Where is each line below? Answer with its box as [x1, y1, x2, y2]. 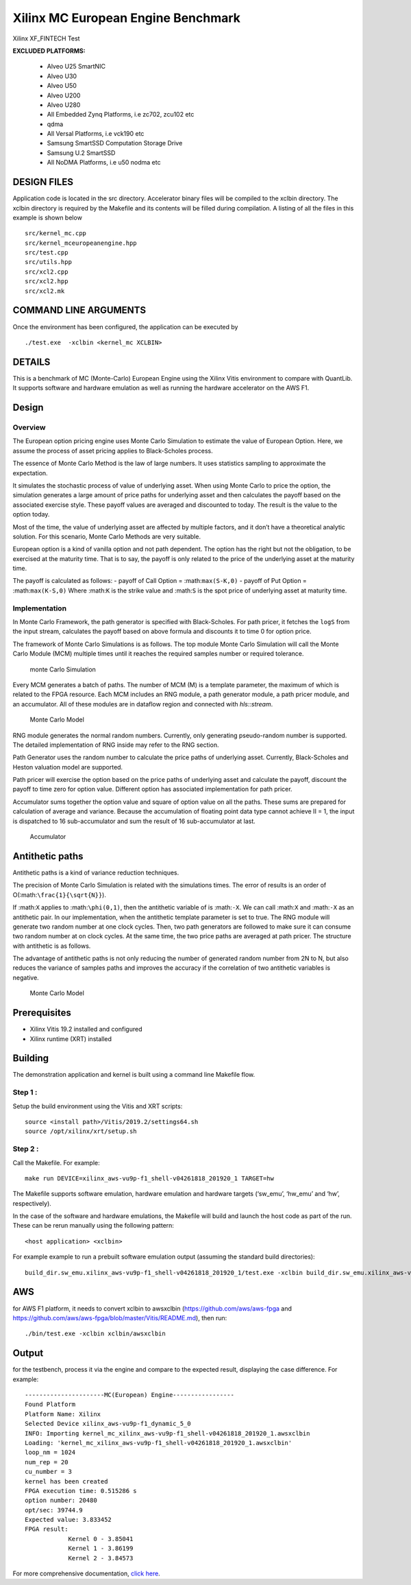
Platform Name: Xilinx [25, 1410, 101, 1418]
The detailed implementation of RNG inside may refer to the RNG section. [12, 741, 219, 749]
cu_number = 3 [25, 1468, 72, 1476]
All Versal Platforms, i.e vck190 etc [47, 130, 145, 138]
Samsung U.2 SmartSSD [47, 148, 116, 157]
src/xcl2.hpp [25, 278, 68, 285]
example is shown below [12, 213, 82, 222]
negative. [12, 973, 39, 981]
